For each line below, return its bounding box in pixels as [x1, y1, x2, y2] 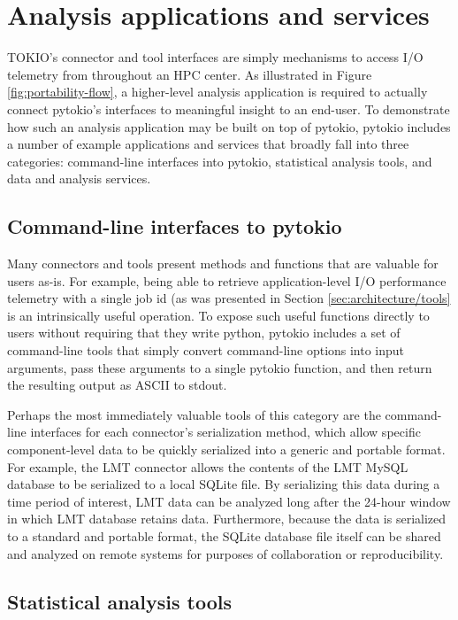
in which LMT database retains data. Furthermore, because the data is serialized [7, 509, 447, 528]
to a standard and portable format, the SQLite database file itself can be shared [7, 526, 441, 545]
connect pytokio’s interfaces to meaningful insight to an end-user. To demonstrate [7, 99, 450, 118]
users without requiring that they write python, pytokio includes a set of [7, 323, 401, 342]
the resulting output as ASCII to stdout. [7, 376, 227, 394]
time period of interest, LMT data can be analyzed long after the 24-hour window [7, 492, 451, 510]
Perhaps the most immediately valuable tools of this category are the [7, 405, 381, 423]
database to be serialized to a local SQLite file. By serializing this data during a [7, 475, 440, 493]
